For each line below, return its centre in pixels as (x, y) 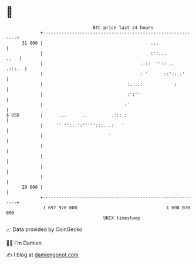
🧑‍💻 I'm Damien (24, 243)
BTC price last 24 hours (123, 28)
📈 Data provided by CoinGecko (44, 229)
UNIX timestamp (122, 218)
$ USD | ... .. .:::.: (67, 115)
